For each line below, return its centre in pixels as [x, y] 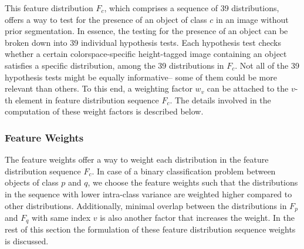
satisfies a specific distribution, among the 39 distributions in [114, 65]
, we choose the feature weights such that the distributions [193, 182]
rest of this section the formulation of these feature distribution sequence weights [150, 229]
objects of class [32, 182]
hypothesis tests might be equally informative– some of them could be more [141, 77]
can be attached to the [248, 88]
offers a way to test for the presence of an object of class [106, 19]
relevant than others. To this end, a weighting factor [99, 88]
